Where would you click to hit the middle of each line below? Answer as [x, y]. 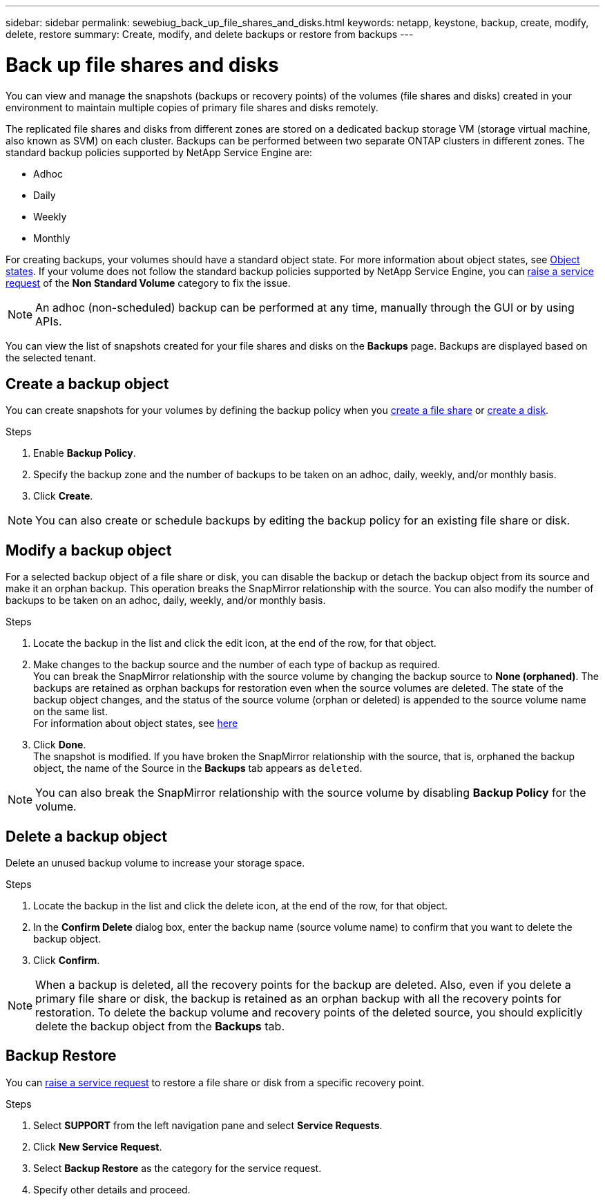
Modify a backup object [89, 550]
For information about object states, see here [136, 724]
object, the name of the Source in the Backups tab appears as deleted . [198, 768]
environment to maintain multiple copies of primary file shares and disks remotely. [192, 107]
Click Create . [63, 496]
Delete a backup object [86, 836]
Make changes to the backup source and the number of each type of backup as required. [237, 665]
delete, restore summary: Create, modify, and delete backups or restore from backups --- [210, 34]
